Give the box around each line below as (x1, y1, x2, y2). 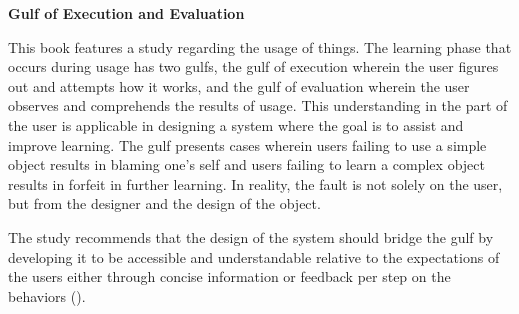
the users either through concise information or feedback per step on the (8, 266, 451, 287)
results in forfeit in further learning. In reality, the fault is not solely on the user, (8, 173, 503, 194)
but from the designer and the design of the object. (8, 193, 321, 214)
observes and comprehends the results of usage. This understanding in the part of (8, 95, 508, 116)
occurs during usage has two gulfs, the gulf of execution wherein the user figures (8, 56, 499, 77)
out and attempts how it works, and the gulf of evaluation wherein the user (8, 75, 470, 96)
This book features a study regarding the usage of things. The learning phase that (8, 36, 512, 57)
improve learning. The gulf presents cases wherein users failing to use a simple (8, 134, 487, 155)
